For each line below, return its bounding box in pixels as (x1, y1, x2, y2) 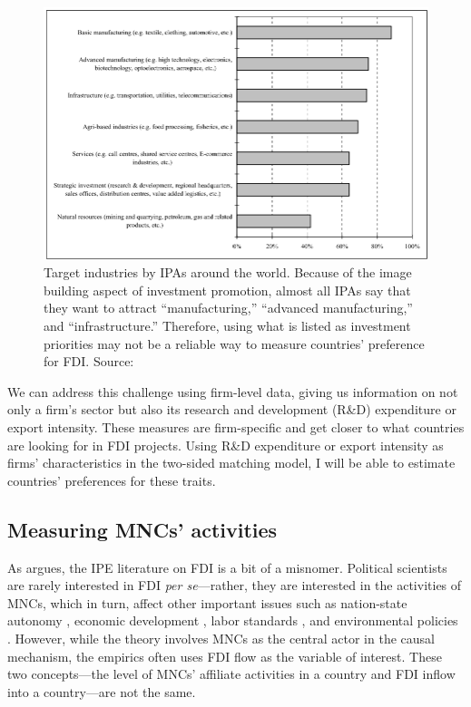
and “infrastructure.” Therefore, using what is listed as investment (44, 316, 411, 335)
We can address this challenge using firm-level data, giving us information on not (7, 382, 458, 401)
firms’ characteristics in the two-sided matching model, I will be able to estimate (7, 453, 456, 472)
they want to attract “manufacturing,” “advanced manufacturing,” (44, 298, 413, 317)
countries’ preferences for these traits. (7, 470, 216, 489)
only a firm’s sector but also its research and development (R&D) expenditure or (7, 400, 456, 419)
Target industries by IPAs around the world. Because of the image (44, 263, 412, 282)
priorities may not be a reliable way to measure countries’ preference (44, 334, 425, 353)
